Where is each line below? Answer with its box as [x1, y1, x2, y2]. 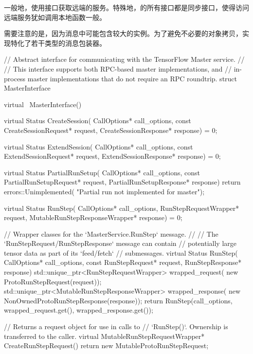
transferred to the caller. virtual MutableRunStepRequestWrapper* [4, 331, 205, 341]
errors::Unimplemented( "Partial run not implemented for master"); [4, 186, 205, 196]
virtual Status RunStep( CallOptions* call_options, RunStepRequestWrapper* [4, 203, 239, 213]
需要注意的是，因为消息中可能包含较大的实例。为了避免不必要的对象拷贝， [4, 28, 242, 38]
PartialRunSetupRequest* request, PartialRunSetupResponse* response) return [4, 177, 241, 187]
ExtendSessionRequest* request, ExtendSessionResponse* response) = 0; [4, 151, 221, 161]
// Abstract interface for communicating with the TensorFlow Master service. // [4, 54, 245, 64]
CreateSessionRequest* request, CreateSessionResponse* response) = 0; [4, 125, 217, 135]
